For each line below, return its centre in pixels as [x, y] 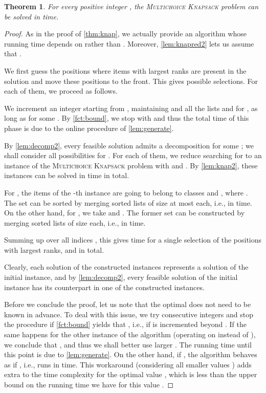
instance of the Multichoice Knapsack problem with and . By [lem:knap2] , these [131, 165]
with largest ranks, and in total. [54, 249]
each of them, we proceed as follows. [61, 91]
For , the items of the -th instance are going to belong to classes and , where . [126, 192]
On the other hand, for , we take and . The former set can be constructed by [125, 213]
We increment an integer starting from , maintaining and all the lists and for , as [131, 108]
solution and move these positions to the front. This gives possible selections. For [131, 81]
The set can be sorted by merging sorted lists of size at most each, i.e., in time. [128, 202]
